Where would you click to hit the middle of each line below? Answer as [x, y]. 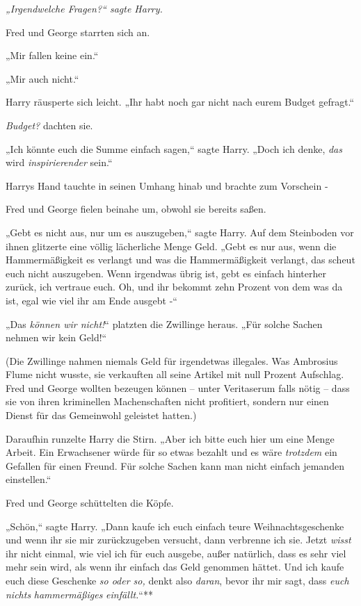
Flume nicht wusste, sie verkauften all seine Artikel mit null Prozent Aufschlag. [175, 374]
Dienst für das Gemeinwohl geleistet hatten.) [101, 415]
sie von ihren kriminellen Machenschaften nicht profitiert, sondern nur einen [167, 401]
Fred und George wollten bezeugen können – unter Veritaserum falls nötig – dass [178, 387]
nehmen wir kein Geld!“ [56, 337]
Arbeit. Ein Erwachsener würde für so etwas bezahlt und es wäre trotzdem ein [171, 452]
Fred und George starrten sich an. [78, 32]
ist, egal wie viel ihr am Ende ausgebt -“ [91, 300]
